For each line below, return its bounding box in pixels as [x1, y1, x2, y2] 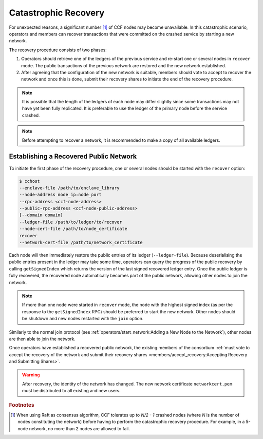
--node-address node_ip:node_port [19, 192, 102, 197]
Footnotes [9, 401, 35, 408]
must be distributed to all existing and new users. [22, 388, 121, 394]
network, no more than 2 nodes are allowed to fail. [29, 425, 130, 431]
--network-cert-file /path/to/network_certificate [19, 240, 143, 246]
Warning [22, 372, 40, 378]
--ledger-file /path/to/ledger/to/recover [19, 219, 122, 225]
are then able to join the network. [9, 336, 75, 342]
